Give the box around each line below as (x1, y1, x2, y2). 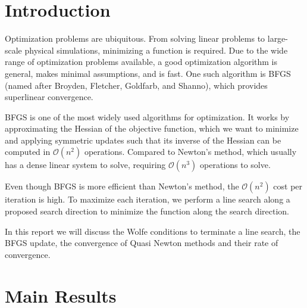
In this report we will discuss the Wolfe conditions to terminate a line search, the (5, 225, 300, 237)
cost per (273, 180, 303, 192)
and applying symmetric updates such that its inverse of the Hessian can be (5, 133, 281, 146)
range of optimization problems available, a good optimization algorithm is (5, 55, 278, 68)
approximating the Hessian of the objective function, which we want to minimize (5, 122, 299, 135)
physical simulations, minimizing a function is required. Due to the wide (24, 43, 288, 56)
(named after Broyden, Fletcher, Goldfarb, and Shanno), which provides (5, 79, 268, 91)
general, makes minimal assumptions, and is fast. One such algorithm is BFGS (5, 67, 291, 79)
